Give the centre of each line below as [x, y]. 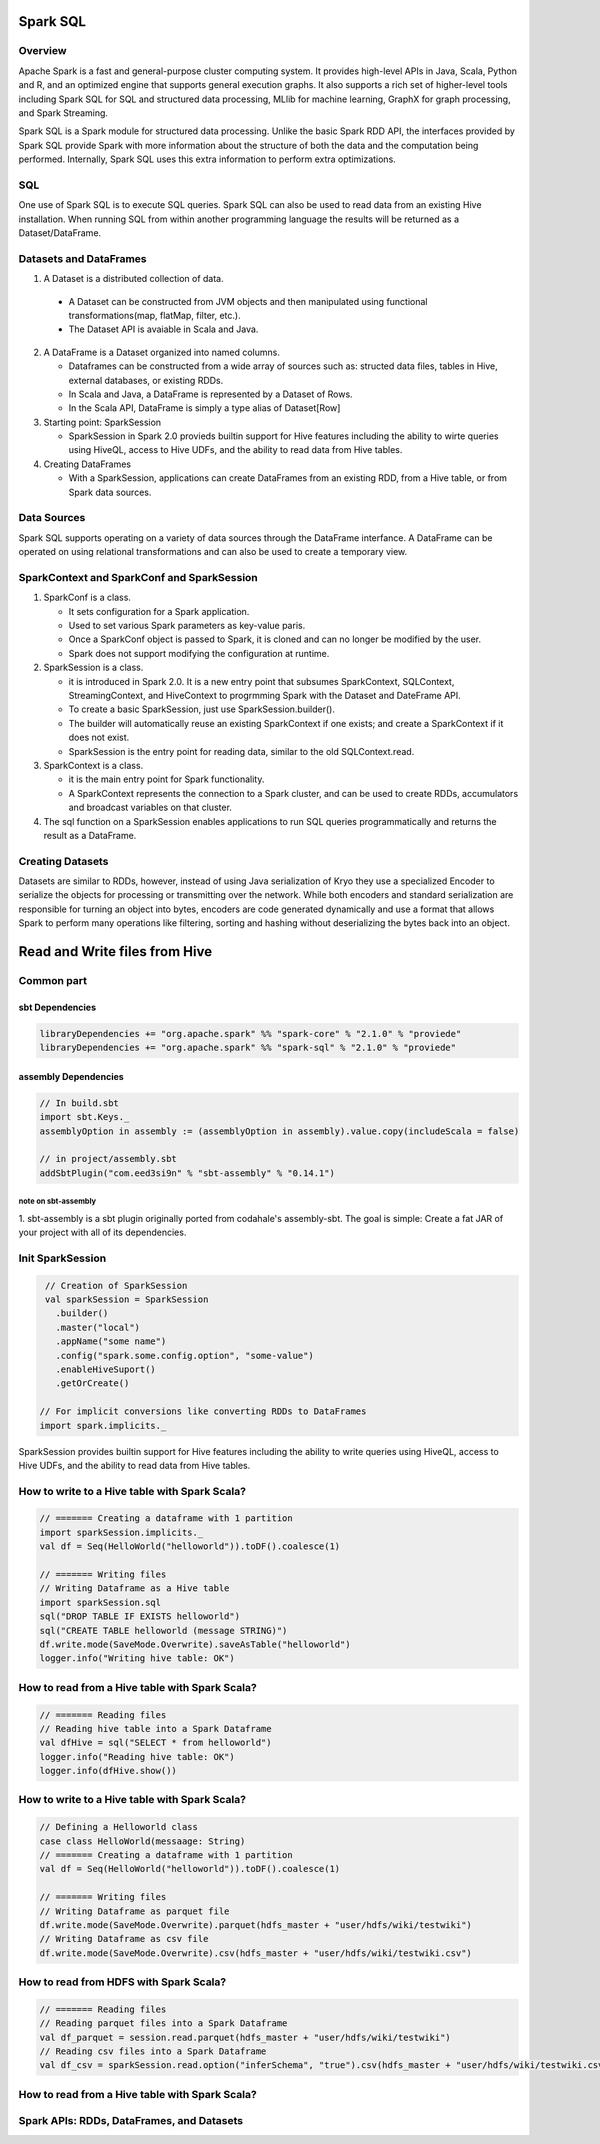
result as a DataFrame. [90, 835]
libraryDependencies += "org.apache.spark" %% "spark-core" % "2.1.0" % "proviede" [250, 1033]
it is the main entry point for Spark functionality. [166, 779]
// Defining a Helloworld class [119, 1827]
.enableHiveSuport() [106, 1369]
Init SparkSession [62, 1258]
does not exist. [99, 737]
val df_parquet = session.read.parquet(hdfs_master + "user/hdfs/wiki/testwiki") [245, 2037]
